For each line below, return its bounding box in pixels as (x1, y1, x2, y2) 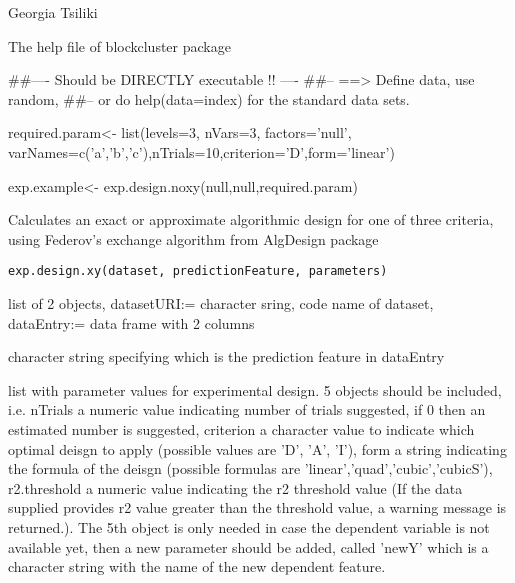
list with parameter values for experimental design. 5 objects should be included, (8, 379, 502, 400)
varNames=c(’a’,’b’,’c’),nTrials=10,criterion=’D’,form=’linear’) (8, 141, 395, 162)
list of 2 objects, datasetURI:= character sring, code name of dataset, (8, 293, 434, 313)
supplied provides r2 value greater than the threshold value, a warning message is (8, 497, 507, 518)
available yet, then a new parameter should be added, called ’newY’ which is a (8, 536, 489, 557)
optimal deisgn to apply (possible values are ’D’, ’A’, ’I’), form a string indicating (8, 438, 507, 459)
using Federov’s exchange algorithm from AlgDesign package (8, 228, 379, 249)
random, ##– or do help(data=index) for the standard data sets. (8, 88, 410, 109)
